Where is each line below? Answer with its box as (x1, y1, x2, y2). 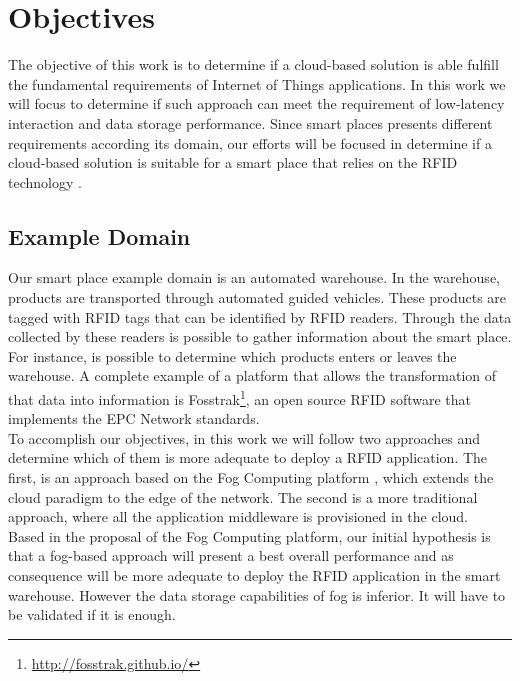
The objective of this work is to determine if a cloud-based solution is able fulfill (8, 54, 499, 75)
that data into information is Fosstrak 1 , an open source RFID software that (8, 386, 471, 409)
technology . (8, 171, 82, 192)
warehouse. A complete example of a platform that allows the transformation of (8, 365, 497, 386)
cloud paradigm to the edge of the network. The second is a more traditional (8, 486, 478, 507)
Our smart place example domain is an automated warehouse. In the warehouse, (8, 267, 500, 288)
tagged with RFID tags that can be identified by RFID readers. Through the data (8, 306, 512, 327)
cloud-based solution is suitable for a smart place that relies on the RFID (8, 152, 458, 173)
